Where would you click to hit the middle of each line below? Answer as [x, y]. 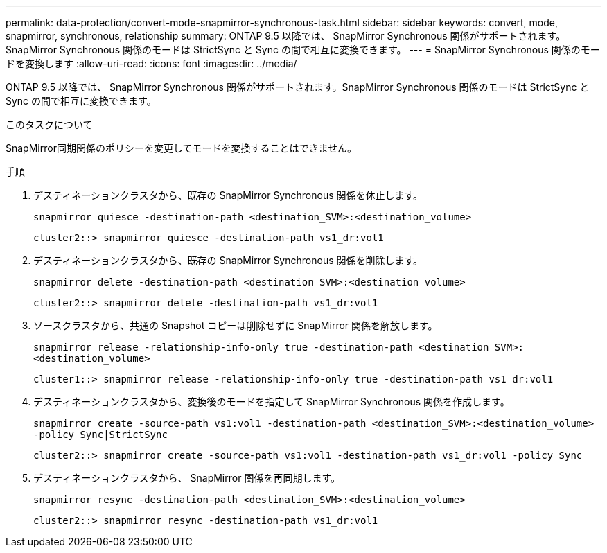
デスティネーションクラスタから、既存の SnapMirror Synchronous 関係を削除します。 [228, 260]
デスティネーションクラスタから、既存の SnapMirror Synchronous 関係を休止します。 [228, 195]
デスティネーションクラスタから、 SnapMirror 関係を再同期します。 [187, 478]
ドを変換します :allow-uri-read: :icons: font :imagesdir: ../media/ [151, 63]
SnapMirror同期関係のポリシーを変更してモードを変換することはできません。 [182, 148]
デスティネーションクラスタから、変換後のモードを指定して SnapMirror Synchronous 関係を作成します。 [272, 402]
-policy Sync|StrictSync [100, 434]
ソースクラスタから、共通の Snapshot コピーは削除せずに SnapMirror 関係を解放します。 [236, 325]
